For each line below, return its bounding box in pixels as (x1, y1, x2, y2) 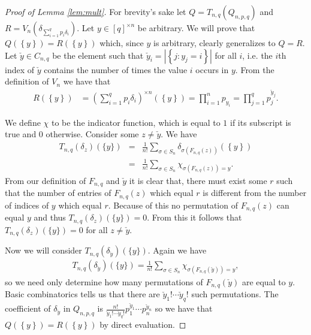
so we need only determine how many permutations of (5, 276, 203, 288)
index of (5, 63, 35, 76)
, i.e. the (242, 49, 273, 61)
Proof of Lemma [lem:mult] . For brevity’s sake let (5, 5, 186, 17)
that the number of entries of (5, 186, 111, 199)
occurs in (195, 63, 229, 76)
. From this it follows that (147, 211, 242, 224)
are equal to (241, 276, 286, 288)
